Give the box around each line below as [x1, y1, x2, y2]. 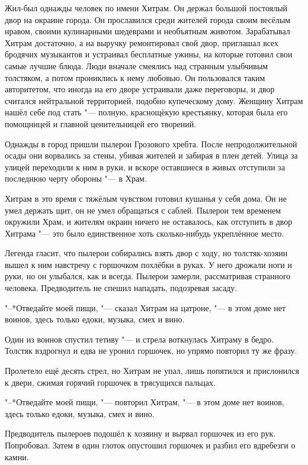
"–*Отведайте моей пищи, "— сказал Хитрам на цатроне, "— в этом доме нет [5, 301, 286, 314]
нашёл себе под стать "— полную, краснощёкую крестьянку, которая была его [5, 106, 288, 118]
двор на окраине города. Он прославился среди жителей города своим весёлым [5, 13, 291, 25]
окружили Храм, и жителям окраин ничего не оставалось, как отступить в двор [5, 215, 293, 228]
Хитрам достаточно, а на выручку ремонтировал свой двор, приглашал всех [5, 36, 279, 49]
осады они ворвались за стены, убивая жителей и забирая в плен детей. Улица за [5, 149, 298, 162]
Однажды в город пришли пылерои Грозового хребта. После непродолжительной [5, 137, 297, 150]
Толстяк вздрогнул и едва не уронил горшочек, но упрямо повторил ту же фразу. [5, 344, 297, 357]
